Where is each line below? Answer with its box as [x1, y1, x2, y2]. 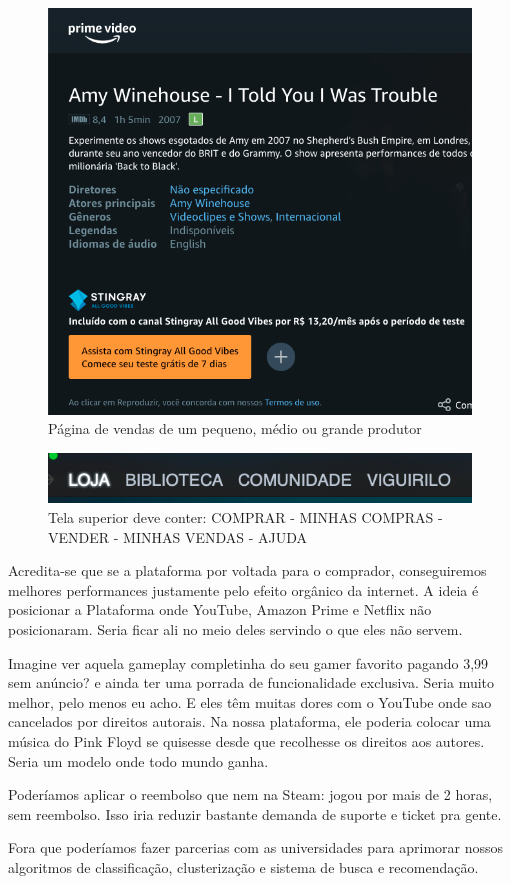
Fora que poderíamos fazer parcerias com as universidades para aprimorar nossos [8, 837, 504, 858]
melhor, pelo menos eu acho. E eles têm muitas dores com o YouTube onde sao [8, 691, 492, 712]
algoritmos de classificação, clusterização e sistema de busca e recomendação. [8, 856, 479, 877]
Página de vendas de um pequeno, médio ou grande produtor [48, 418, 422, 439]
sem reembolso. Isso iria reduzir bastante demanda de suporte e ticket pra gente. [8, 803, 502, 824]
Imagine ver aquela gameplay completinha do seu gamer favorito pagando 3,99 [8, 652, 489, 673]
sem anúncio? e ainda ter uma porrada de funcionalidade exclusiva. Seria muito [8, 672, 495, 693]
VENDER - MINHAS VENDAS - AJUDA [48, 526, 307, 547]
